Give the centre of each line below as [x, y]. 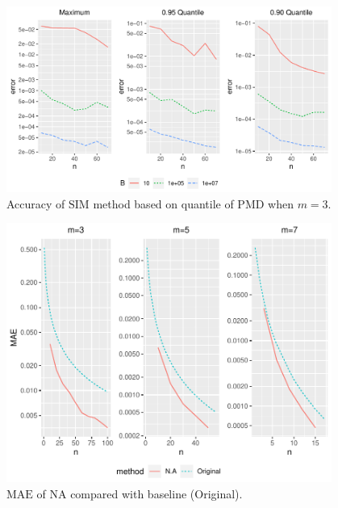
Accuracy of [36, 203]
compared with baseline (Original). [156, 493]
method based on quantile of [163, 203]
